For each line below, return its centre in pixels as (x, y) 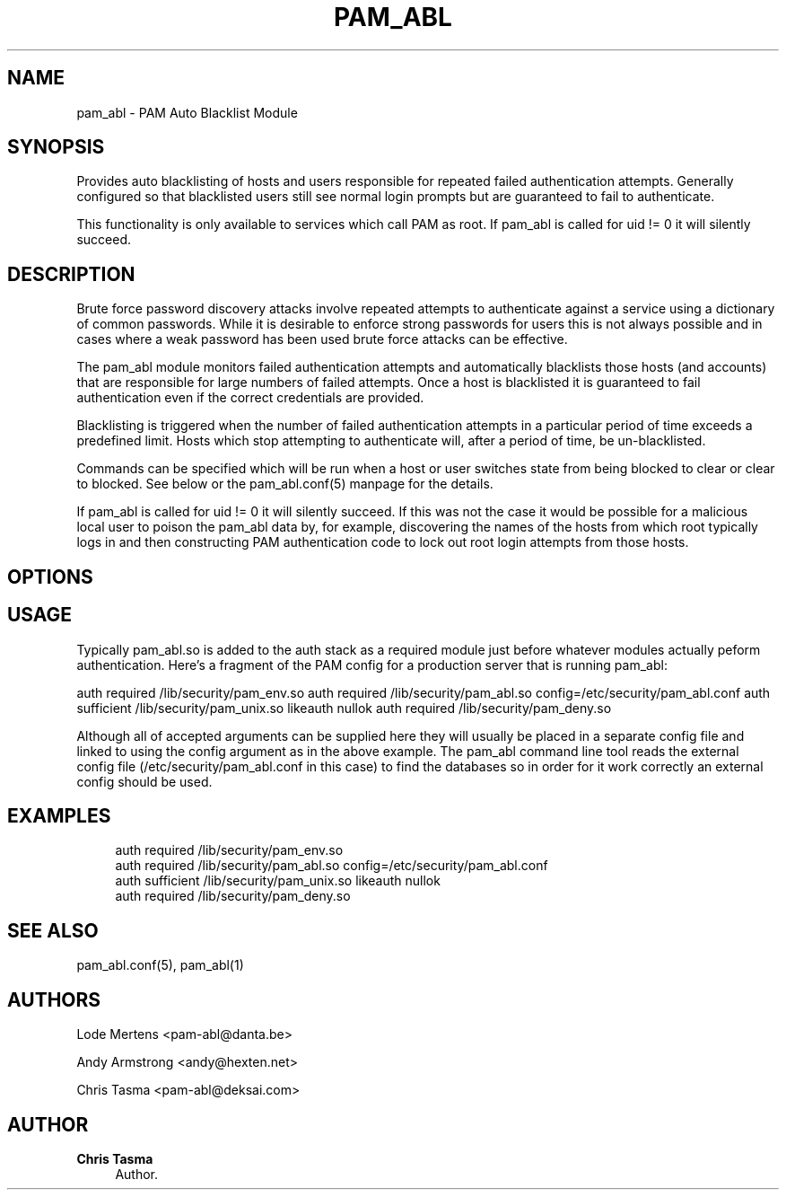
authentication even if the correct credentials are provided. (250, 398)
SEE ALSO (53, 930)
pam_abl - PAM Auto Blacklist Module (187, 112)
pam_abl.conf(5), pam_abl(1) (160, 965)
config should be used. (144, 781)
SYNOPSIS (56, 147)
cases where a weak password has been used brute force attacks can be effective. (322, 339)
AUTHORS (54, 999)
